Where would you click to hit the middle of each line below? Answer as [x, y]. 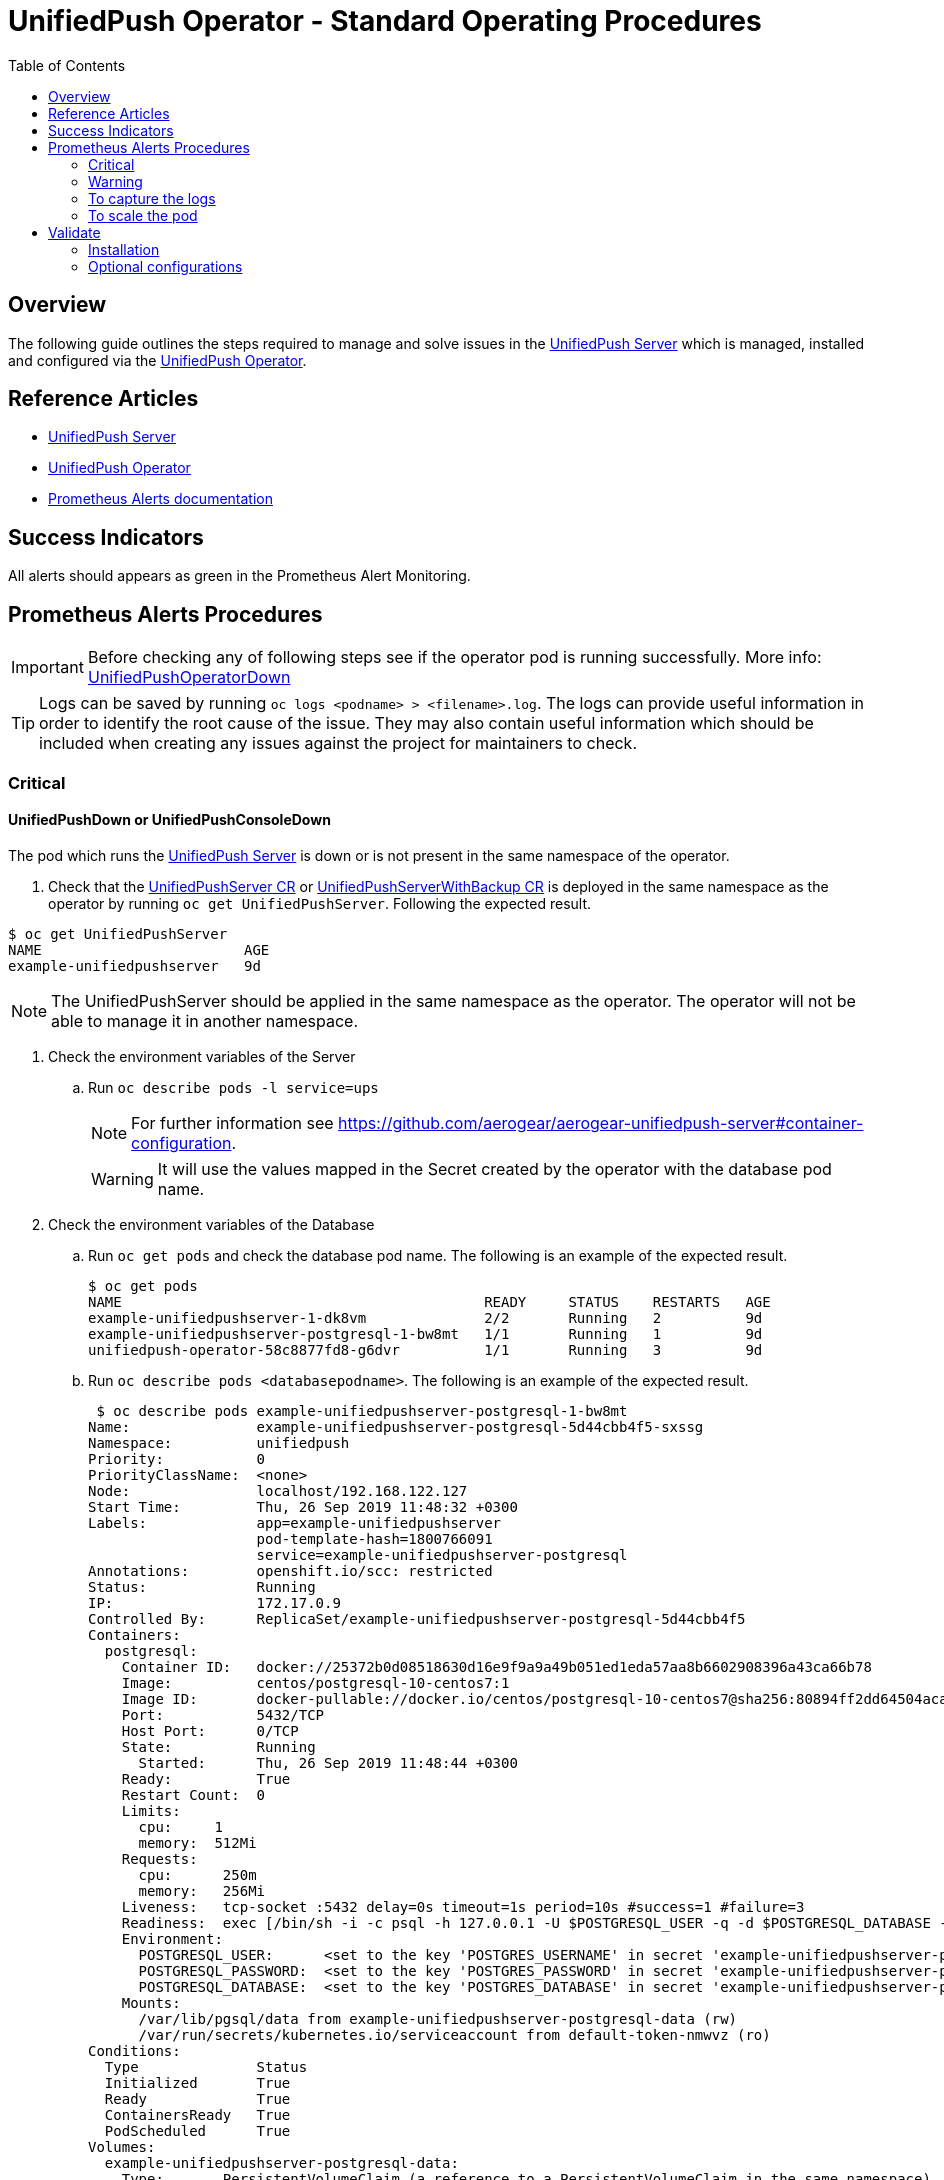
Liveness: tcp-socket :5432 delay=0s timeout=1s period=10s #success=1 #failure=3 [463, 1906]
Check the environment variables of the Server [202, 1056]
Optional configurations [165, 266]
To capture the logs [152, 198]
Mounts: [151, 2002]
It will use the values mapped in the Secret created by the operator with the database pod [494, 1168]
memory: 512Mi [197, 1842]
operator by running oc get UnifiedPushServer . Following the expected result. [320, 903]
